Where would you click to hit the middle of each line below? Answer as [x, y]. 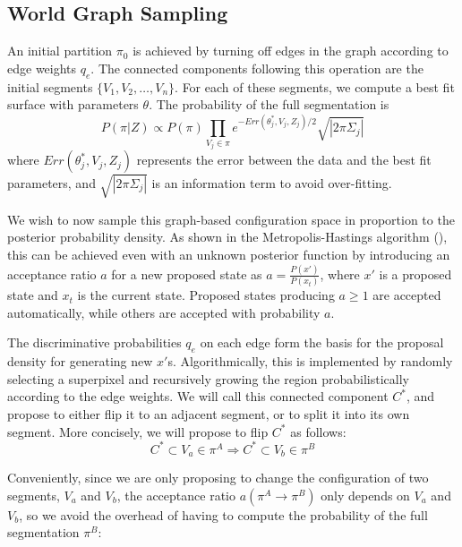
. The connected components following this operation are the [257, 68]
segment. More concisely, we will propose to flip [138, 431]
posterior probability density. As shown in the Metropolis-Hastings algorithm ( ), [227, 237]
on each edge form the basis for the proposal [322, 342]
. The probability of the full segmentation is [269, 104]
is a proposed [415, 273]
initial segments [50, 86]
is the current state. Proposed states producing [206, 295]
